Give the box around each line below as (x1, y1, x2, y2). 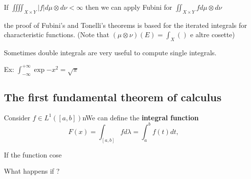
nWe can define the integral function (82, 112, 199, 122)
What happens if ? (4, 166, 60, 176)
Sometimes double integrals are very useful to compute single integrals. (4, 47, 217, 58)
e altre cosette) (190, 29, 235, 40)
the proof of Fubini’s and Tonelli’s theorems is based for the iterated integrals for (4, 20, 247, 30)
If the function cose (4, 149, 62, 159)
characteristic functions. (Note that (4, 29, 110, 40)
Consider (4, 112, 30, 122)
